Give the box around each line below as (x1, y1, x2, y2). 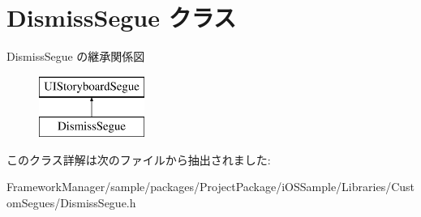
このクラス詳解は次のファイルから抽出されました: (6, 151, 271, 168)
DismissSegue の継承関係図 (6, 48, 145, 65)
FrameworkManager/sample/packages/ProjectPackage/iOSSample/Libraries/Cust (6, 178, 415, 195)
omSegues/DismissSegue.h (6, 194, 136, 211)
